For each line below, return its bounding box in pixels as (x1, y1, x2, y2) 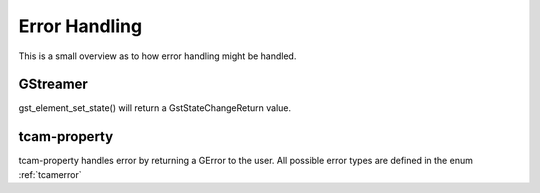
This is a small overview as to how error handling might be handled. (18, 50, 297, 62)
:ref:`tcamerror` (18, 168, 82, 180)
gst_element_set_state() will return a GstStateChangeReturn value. (18, 102, 292, 114)
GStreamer (18, 76, 89, 93)
